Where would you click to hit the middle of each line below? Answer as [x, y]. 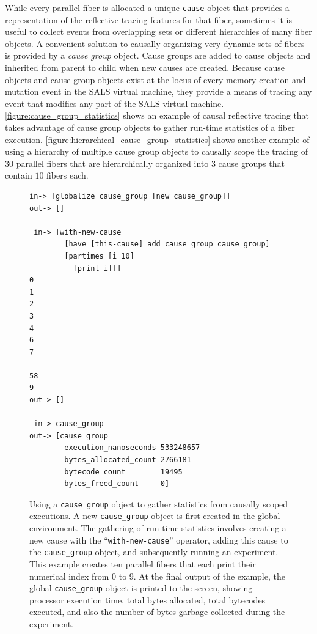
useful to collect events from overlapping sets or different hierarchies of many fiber [158, 31]
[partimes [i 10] [99, 256]
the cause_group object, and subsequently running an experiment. [154, 552]
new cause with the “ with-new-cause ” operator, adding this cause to [159, 540]
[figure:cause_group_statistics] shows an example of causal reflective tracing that [157, 115]
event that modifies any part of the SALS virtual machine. [115, 103]
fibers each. [67, 175]
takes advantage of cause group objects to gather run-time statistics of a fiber [150, 127]
